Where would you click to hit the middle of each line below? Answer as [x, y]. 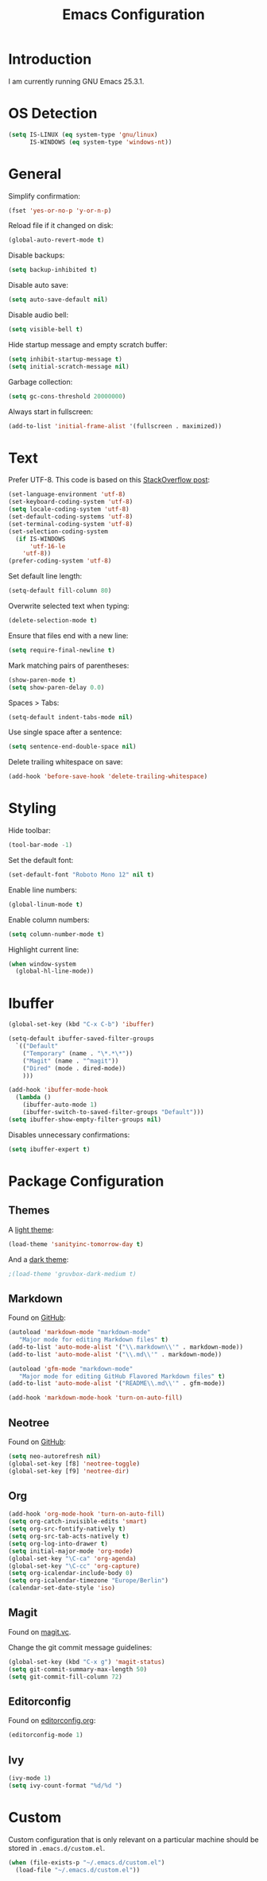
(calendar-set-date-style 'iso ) [62, 1588]
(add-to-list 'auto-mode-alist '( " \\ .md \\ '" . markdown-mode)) [115, 1354]
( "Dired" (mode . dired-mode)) [74, 1068]
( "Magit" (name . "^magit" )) [71, 1061]
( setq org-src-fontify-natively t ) [67, 1529]
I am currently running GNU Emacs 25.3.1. [76, 81]
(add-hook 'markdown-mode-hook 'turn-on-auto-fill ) [95, 1398]
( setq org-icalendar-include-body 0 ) [71, 1573]
